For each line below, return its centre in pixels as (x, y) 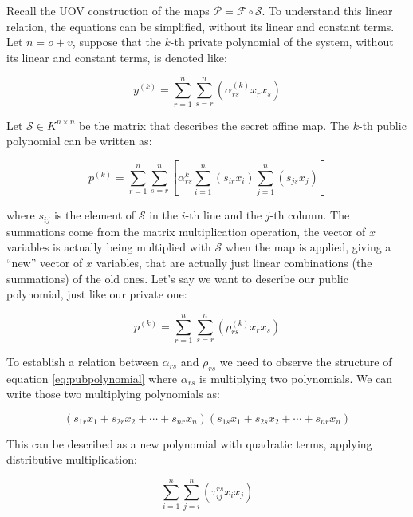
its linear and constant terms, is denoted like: (117, 57)
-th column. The (310, 215)
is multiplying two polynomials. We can (296, 378)
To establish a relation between (83, 361)
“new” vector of (45, 262)
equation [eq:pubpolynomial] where (92, 378)
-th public (382, 125)
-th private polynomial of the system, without (282, 42)
